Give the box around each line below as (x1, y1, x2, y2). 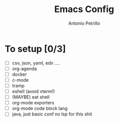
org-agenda (12, 66, 37, 72)
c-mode (12, 77, 29, 83)
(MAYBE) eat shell (12, 94, 50, 100)
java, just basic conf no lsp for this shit (12, 111, 92, 117)
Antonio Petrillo (68, 20, 100, 26)
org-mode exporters (12, 100, 54, 106)
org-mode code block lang (12, 105, 68, 111)
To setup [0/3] (5, 43, 66, 54)
